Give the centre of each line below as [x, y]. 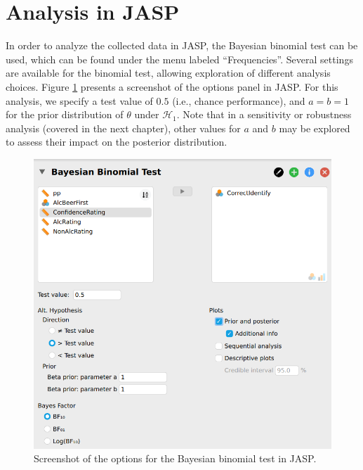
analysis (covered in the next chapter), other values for [123, 128]
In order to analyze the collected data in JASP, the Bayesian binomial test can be [182, 45]
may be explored [315, 128]
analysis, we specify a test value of [79, 100]
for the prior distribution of [65, 114]
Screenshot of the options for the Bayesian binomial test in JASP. [175, 458]
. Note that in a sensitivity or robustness [264, 114]
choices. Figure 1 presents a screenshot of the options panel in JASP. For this [172, 86]
